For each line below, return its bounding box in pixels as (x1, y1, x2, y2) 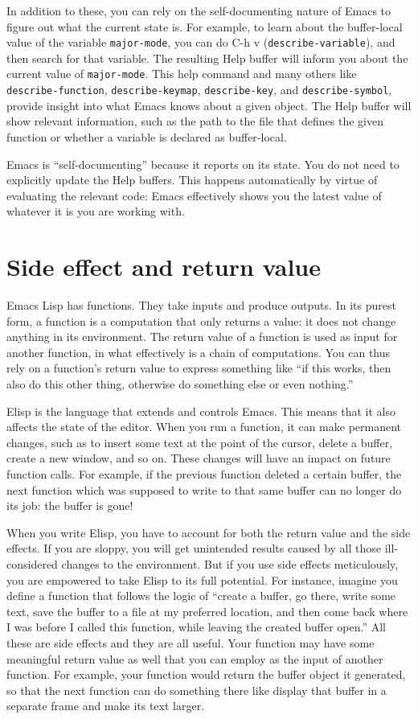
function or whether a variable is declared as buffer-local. (6, 128, 287, 145)
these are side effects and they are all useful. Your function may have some (6, 634, 375, 651)
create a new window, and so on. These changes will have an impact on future (6, 450, 391, 466)
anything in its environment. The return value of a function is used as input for (6, 328, 398, 345)
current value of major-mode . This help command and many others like (6, 65, 357, 82)
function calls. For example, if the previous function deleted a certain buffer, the (6, 465, 402, 482)
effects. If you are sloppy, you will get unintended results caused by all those (6, 540, 382, 557)
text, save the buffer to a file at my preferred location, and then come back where (6, 602, 408, 619)
